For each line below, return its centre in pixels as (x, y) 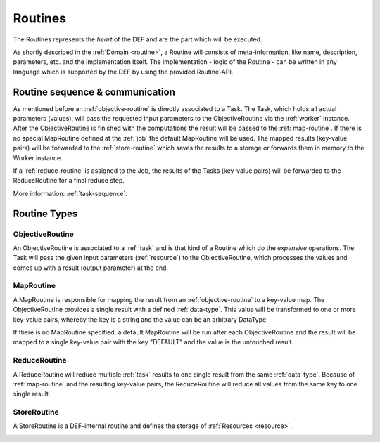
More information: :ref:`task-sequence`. (70, 193)
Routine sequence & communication (94, 92)
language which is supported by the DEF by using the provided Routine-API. (123, 72)
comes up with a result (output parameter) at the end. (91, 268)
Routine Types (45, 213)
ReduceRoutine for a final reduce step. (69, 181)
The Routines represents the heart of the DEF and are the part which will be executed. (138, 39)
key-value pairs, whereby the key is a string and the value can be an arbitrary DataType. (140, 319)
